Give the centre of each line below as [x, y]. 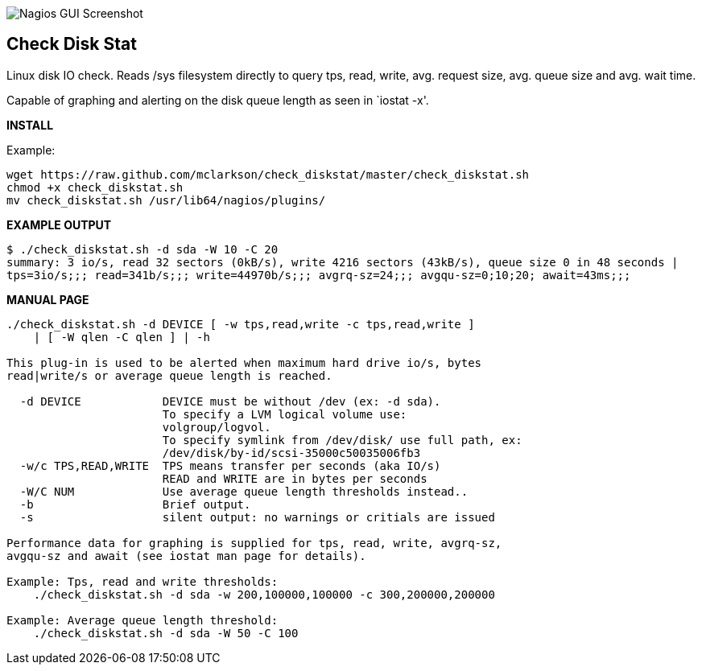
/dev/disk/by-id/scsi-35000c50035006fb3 [291, 453]
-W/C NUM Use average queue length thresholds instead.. [244, 491]
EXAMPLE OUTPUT [59, 224]
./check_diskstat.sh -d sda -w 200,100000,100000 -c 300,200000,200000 [264, 594]
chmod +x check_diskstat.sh [95, 187]
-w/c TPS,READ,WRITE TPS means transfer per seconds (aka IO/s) [230, 465]
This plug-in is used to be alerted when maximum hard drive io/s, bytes [244, 362]
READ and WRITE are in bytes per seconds [295, 478]
